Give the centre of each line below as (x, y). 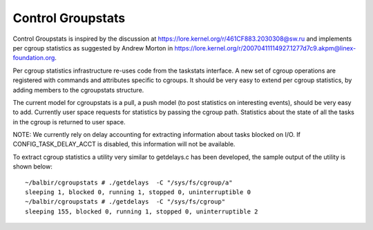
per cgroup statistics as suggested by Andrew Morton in (93, 48)
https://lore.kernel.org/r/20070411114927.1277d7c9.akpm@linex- (265, 48)
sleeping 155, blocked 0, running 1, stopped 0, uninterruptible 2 (142, 211)
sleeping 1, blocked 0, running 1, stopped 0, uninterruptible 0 (138, 192)
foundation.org (34, 58)
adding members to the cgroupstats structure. (78, 90)
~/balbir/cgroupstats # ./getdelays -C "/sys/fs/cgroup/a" (129, 182)
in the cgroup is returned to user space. (69, 122)
